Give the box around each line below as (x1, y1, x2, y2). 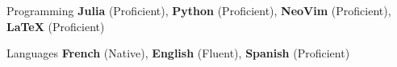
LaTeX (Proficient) (6, 18, 105, 34)
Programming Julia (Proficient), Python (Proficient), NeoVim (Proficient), (6, 2, 391, 18)
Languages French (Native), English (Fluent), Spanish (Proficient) (6, 45, 350, 61)
